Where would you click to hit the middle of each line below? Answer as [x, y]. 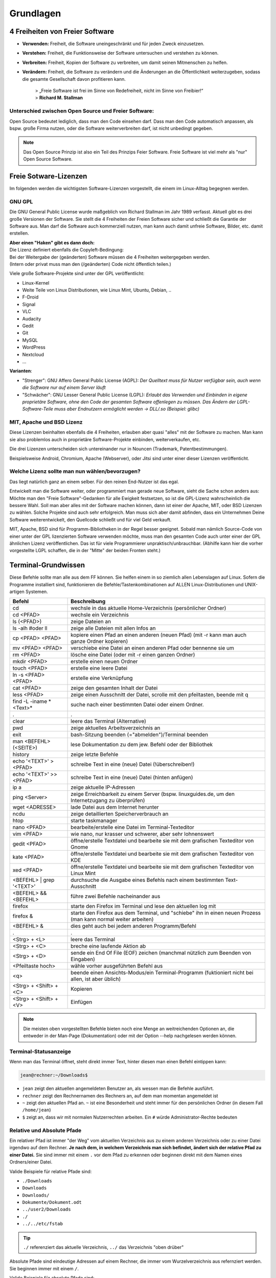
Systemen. [37, 591]
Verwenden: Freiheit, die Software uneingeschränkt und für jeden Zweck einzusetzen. [113, 44]
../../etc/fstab [43, 1224]
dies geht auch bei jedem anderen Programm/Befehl [134, 926]
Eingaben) [83, 960]
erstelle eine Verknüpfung [102, 678]
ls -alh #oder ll [30, 628]
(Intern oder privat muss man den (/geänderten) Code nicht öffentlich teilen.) [90, 264]
